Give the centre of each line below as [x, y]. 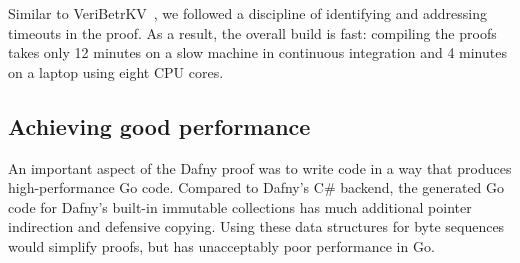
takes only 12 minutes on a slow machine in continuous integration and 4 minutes [257, 52]
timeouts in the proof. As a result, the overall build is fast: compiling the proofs [252, 32]
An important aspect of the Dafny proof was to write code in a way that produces [260, 167]
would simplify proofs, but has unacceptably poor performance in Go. [221, 245]
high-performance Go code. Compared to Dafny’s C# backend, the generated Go [256, 187]
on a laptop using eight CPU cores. [116, 71]
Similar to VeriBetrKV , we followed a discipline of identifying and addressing [247, 13]
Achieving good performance [159, 125]
